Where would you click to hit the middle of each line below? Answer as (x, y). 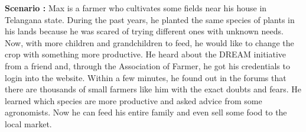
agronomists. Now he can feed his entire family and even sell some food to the (146, 112)
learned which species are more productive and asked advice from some (134, 100)
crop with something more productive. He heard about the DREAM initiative (146, 54)
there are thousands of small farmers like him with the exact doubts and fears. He (153, 89)
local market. (28, 123)
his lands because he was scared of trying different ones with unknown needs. (144, 31)
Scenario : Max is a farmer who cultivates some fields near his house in (136, 8)
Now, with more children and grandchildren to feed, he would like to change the (149, 42)
